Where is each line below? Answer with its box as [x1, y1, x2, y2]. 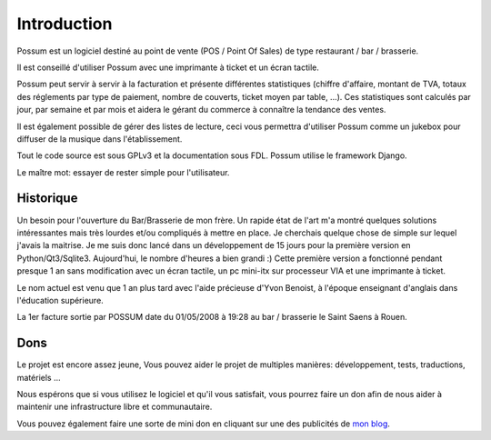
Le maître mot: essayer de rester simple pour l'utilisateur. [16, 166, 230, 177]
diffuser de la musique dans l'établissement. [16, 133, 183, 145]
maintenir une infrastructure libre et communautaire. [16, 401, 213, 413]
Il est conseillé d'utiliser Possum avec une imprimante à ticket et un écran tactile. [16, 62, 320, 73]
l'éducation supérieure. [16, 295, 104, 305]
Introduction [16, 14, 113, 34]
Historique [16, 191, 78, 206]
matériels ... [16, 372, 61, 383]
